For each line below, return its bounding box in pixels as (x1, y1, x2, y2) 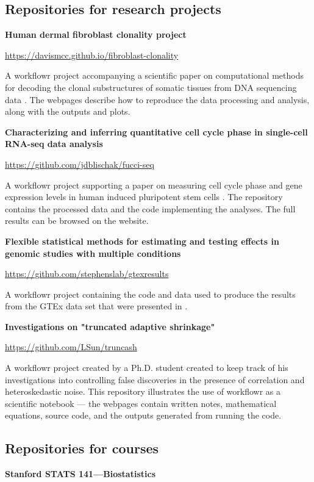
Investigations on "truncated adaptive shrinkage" (5, 320, 215, 333)
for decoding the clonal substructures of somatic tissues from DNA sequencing (5, 81, 297, 93)
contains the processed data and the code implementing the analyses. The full (5, 202, 296, 215)
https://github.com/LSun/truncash (5, 340, 137, 353)
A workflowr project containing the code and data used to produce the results (5, 287, 296, 300)
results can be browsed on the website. (5, 214, 149, 227)
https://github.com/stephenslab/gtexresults (5, 267, 169, 280)
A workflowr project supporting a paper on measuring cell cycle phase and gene (5, 178, 302, 191)
